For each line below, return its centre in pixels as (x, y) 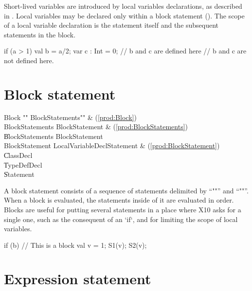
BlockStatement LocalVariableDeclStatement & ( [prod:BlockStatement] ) (112, 145)
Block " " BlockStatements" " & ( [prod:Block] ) (70, 117)
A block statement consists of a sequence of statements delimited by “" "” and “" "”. (126, 190)
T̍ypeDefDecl (23, 164)
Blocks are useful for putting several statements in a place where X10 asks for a (123, 210)
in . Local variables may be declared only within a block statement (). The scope (124, 15)
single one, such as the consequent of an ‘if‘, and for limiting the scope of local (121, 219)
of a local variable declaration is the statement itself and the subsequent (111, 25)
